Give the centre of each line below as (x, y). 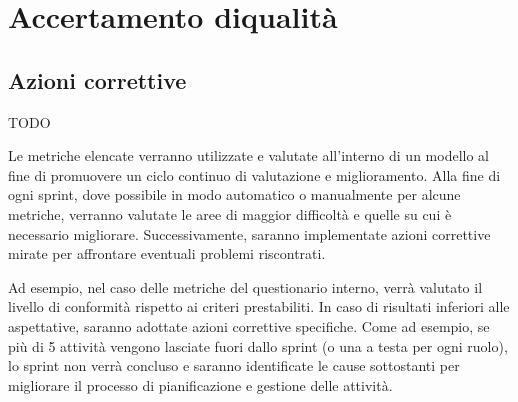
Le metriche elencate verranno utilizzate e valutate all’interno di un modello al (248, 155)
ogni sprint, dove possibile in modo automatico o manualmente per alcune (234, 194)
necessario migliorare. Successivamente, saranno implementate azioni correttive (249, 233)
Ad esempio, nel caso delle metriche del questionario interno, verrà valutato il (245, 286)
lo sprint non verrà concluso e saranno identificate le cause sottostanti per (234, 365)
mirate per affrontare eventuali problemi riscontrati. (167, 253)
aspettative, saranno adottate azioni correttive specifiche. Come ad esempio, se (249, 325)
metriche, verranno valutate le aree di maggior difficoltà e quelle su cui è (230, 213)
